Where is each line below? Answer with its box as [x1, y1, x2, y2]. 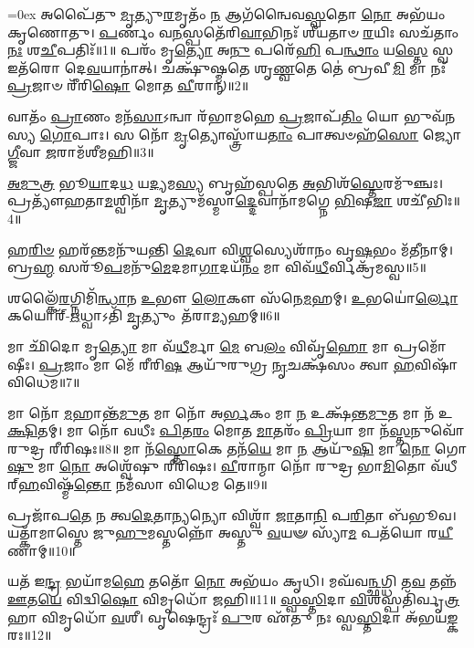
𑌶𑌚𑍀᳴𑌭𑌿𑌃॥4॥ [396, 191, 460, 210]
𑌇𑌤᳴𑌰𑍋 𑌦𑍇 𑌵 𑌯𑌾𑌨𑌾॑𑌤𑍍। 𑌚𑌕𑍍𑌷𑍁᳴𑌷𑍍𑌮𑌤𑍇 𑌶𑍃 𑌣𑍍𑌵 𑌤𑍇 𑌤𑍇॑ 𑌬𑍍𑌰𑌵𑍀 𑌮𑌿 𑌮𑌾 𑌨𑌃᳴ [7, 57, 447, 77]
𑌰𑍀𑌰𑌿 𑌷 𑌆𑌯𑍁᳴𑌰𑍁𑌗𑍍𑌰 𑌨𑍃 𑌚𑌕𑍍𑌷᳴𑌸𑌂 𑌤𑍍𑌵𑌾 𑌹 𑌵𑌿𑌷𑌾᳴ [139, 354, 458, 373]
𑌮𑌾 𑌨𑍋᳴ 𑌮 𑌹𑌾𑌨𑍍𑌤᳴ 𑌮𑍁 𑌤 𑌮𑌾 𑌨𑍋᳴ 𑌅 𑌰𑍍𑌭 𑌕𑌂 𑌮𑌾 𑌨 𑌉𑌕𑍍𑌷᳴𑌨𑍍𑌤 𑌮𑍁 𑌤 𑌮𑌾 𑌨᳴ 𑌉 [7, 402, 453, 422]
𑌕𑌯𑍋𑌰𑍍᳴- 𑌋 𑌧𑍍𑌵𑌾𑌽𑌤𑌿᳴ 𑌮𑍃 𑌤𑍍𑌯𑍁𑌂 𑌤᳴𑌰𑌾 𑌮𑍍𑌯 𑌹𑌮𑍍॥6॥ [7, 306, 280, 325]
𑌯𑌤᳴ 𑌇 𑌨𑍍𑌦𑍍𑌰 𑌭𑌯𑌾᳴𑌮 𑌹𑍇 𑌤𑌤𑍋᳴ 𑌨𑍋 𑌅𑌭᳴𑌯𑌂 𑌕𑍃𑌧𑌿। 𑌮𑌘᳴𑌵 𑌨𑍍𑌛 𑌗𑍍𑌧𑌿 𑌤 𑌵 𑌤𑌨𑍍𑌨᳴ [7, 571, 457, 591]
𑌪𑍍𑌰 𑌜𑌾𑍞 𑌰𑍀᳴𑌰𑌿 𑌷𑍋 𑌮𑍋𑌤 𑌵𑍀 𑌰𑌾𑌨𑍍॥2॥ [7, 76, 249, 95]
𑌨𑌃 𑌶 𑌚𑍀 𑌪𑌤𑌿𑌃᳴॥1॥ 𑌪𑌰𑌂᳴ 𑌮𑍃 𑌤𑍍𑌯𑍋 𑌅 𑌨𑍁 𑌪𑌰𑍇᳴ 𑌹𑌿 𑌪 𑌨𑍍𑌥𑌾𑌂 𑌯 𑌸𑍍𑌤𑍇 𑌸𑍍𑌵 [7, 40, 454, 59]
